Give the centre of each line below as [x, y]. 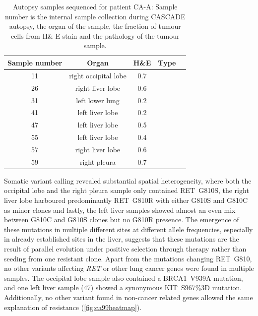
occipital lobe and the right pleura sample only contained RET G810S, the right [127, 190]
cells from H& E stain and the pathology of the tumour [95, 35]
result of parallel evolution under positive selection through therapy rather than [125, 248]
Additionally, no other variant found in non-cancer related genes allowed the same [129, 297]
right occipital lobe [98, 75]
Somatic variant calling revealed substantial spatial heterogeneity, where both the [128, 180]
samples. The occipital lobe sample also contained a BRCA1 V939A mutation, [124, 278]
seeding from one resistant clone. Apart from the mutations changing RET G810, [128, 258]
